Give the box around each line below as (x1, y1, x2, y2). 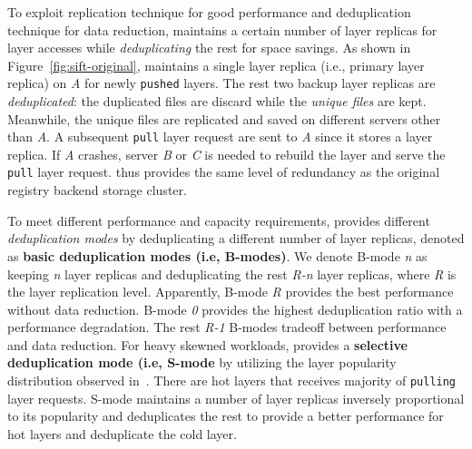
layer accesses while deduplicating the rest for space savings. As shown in (7, 38, 411, 57)
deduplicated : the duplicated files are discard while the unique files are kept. (7, 92, 427, 111)
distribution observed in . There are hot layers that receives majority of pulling (7, 371, 457, 390)
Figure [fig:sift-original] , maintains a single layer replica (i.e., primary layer (7, 55, 425, 74)
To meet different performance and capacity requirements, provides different (7, 210, 430, 229)
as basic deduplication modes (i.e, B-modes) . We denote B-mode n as (7, 246, 428, 265)
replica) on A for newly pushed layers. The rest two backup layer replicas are (7, 73, 436, 93)
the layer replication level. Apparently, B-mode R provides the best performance (7, 282, 454, 301)
